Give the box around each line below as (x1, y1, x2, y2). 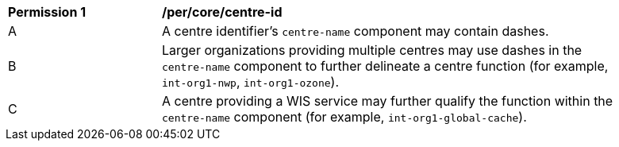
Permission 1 (8, 4, 87, 20)
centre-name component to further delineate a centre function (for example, (162, 58, 609, 74)
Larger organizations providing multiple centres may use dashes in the (162, 42, 582, 58)
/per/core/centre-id (162, 4, 283, 20)
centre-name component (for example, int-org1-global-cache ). (162, 109, 527, 125)
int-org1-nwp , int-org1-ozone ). (162, 74, 340, 90)
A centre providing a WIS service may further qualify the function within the (162, 93, 613, 109)
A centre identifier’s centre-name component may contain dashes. (162, 23, 549, 39)
